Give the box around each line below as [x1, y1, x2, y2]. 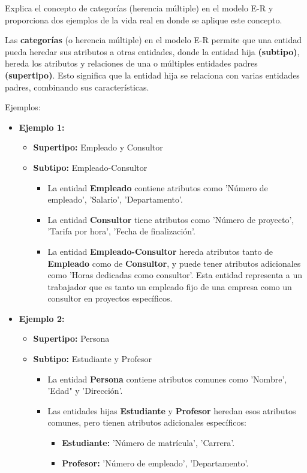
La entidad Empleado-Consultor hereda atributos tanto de [47, 245, 273, 257]
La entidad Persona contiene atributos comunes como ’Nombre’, [47, 372, 287, 385]
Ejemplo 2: [19, 312, 65, 324]
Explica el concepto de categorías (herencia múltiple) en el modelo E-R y [5, 2, 273, 14]
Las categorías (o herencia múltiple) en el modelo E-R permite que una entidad [5, 34, 302, 46]
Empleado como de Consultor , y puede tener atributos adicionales [47, 257, 301, 269]
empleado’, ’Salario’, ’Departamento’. [47, 193, 183, 206]
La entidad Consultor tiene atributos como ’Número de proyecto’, [47, 213, 294, 225]
